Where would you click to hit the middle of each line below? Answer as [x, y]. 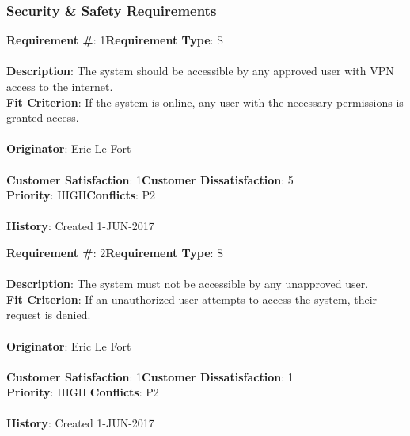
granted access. [43, 118]
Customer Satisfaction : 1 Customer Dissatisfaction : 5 [150, 179]
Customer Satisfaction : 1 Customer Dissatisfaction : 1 [150, 376]
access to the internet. [60, 86]
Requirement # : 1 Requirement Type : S [115, 40]
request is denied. [49, 315]
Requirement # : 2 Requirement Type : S [115, 252]
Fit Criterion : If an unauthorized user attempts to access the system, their [192, 299]
